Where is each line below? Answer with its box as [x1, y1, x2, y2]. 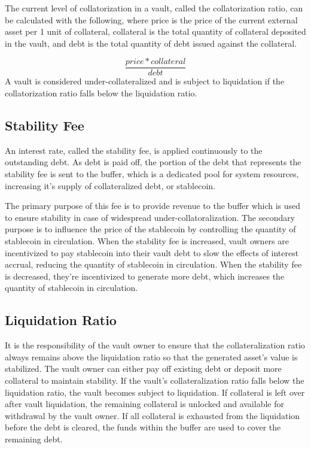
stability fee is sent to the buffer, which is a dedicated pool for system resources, [5, 168, 299, 180]
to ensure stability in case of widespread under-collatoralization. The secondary [5, 211, 295, 223]
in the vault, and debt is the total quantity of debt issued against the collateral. [5, 37, 297, 49]
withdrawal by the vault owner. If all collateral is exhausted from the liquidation [5, 409, 300, 421]
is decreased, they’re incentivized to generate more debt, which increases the [5, 269, 285, 282]
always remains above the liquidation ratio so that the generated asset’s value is [5, 350, 298, 363]
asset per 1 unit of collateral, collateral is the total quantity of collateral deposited [5, 25, 306, 38]
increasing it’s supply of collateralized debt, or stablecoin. [5, 179, 216, 192]
